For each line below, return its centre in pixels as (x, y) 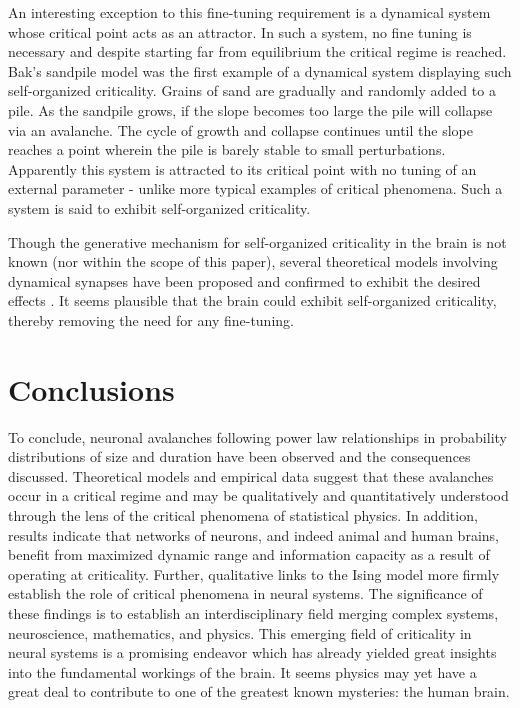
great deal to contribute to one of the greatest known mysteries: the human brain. (259, 691)
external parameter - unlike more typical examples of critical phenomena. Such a (255, 188)
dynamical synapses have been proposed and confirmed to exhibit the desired (244, 280)
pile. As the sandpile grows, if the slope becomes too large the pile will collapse (250, 109)
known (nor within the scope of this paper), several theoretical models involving (253, 261)
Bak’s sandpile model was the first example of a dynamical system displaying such (260, 70)
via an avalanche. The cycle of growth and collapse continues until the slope (240, 129)
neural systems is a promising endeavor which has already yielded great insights (252, 652)
